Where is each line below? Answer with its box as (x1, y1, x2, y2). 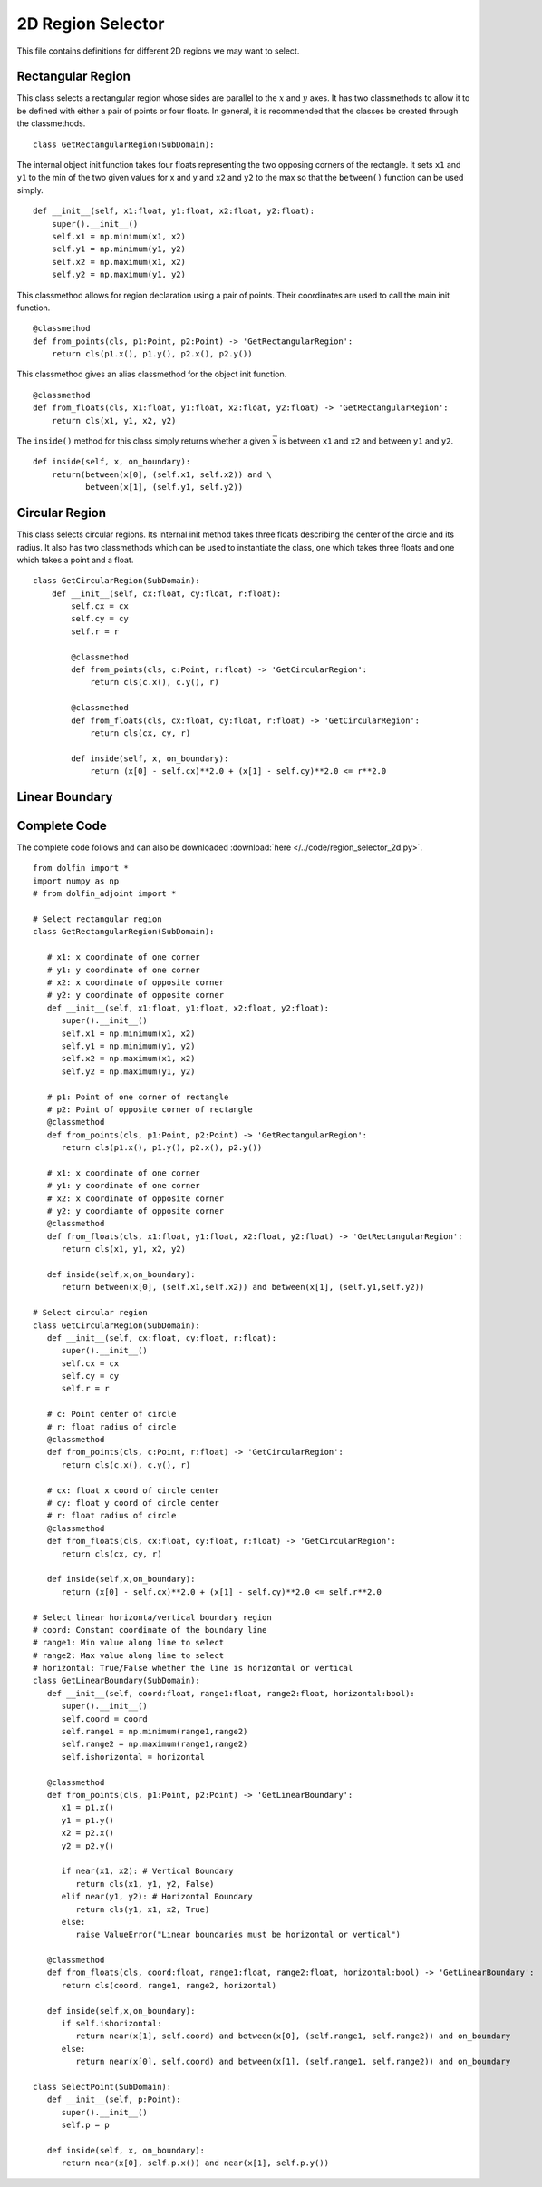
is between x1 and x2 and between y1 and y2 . (279, 435, 453, 446)
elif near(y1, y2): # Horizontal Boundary (61, 1891, 253, 1902)
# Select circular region (33, 1307, 149, 1318)
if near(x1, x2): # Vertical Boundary (61, 1866, 235, 1877)
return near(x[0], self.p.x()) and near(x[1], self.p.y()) (61, 2158, 330, 2168)
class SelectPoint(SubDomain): (33, 2082, 172, 2092)
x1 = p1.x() (61, 1802, 115, 1813)
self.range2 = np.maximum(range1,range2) (61, 1739, 248, 1750)
